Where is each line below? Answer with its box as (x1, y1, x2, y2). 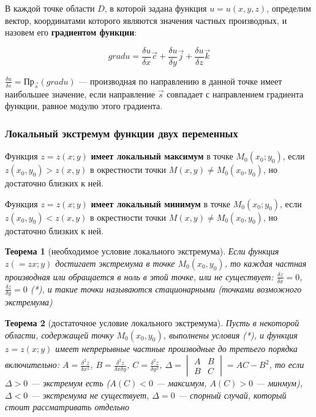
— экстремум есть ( (31, 377, 110, 389)
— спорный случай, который (178, 388, 287, 401)
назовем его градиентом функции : (5, 26, 137, 39)
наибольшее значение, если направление (5, 87, 156, 100)
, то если (269, 358, 304, 371)
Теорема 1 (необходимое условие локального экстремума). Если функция (5, 245, 279, 258)
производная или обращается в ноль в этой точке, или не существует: (5, 270, 274, 283)
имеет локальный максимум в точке (91, 150, 233, 163)
